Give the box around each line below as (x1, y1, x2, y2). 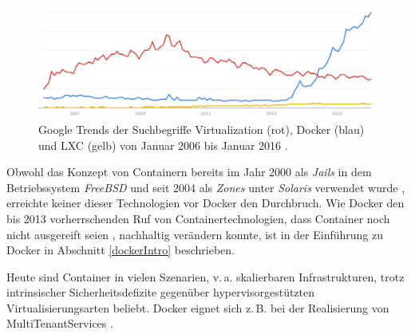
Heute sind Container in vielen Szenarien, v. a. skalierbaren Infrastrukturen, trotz (6, 268, 405, 285)
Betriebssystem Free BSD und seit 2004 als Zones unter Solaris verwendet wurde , (6, 179, 405, 195)
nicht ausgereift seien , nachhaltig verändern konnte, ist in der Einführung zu (6, 226, 384, 242)
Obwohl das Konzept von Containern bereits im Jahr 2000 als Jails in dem (6, 163, 372, 180)
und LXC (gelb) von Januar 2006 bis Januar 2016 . (38, 136, 288, 153)
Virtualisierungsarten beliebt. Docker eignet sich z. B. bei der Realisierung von (6, 299, 389, 316)
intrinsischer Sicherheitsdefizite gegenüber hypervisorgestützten (6, 284, 315, 301)
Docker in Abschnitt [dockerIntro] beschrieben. (6, 242, 235, 258)
